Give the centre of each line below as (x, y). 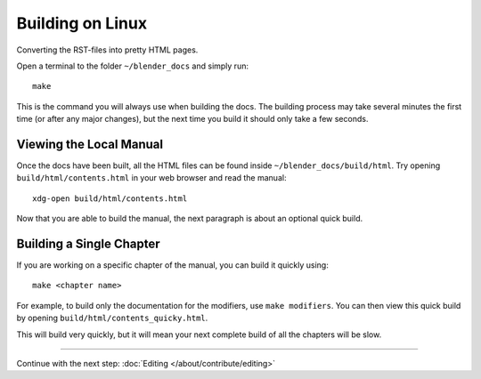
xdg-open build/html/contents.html (110, 198)
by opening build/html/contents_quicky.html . (112, 318)
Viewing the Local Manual (90, 144)
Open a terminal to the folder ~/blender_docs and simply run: (133, 66)
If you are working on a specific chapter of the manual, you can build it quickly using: (172, 265)
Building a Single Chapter (88, 244)
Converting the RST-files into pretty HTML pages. (107, 50)
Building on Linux (82, 23)
